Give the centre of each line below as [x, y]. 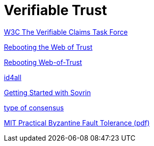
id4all [13, 77]
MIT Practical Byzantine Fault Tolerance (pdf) [77, 123]
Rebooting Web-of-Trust [43, 62]
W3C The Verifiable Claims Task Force [66, 32]
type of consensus [34, 107]
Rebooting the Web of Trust [48, 47]
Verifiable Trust [55, 10]
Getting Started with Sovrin [47, 92]
